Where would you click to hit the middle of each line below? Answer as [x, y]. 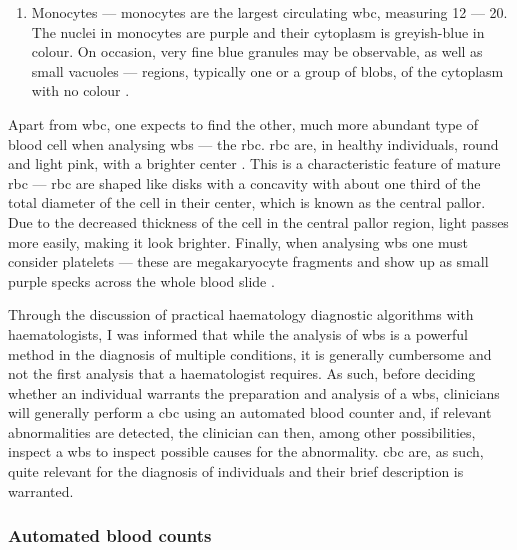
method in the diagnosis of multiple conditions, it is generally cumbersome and [250, 353]
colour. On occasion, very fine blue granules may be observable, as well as [257, 51]
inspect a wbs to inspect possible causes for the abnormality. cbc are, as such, [246, 451]
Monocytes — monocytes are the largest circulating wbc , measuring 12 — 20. [269, 12]
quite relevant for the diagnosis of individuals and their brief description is [236, 471]
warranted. [41, 490]
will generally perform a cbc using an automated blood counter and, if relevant [250, 412]
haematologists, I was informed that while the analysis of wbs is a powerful [238, 333]
